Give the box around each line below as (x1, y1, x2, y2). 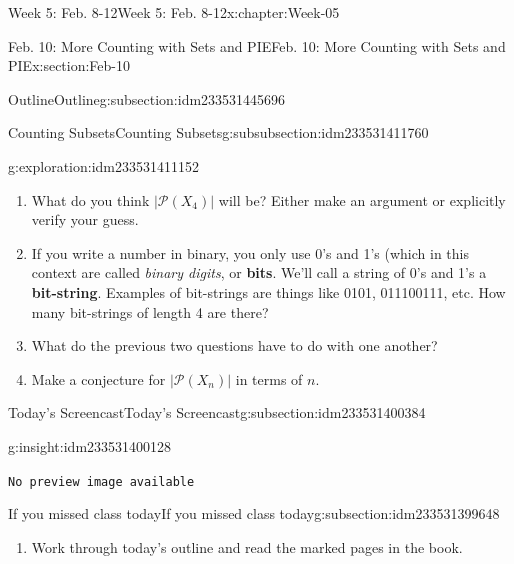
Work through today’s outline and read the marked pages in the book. (31, 536, 463, 557)
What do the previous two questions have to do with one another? (31, 335, 438, 356)
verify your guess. (31, 209, 139, 230)
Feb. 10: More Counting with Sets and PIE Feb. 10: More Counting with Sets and (8, 35, 506, 56)
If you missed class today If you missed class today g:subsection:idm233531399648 (8, 503, 500, 524)
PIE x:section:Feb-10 (8, 55, 131, 76)
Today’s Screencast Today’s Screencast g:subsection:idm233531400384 (8, 402, 426, 423)
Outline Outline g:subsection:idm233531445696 (8, 88, 286, 109)
